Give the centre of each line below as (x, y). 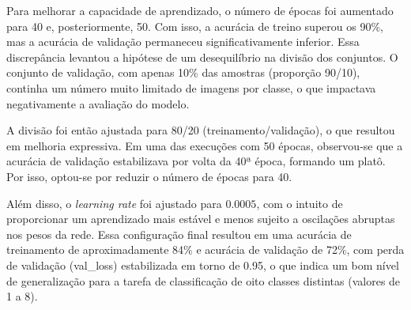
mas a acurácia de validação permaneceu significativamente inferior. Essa (183, 42)
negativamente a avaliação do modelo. (98, 103)
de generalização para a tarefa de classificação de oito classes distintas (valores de (204, 280)
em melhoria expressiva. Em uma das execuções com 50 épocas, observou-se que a (205, 145)
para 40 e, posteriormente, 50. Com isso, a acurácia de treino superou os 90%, (195, 26)
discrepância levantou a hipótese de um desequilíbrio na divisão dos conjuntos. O (202, 57)
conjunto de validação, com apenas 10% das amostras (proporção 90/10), (183, 72)
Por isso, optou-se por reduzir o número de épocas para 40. (149, 176)
